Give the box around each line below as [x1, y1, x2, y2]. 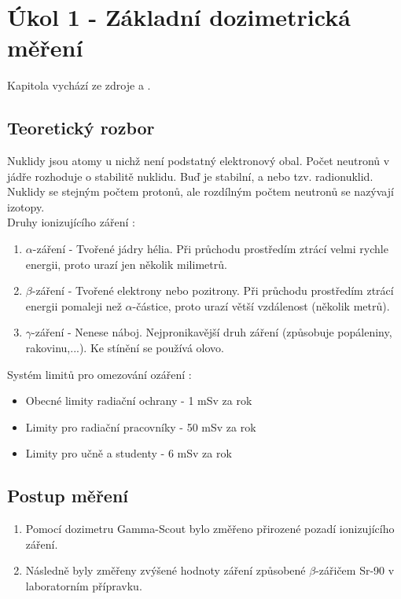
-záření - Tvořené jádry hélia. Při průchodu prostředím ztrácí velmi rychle [32, 241, 388, 257]
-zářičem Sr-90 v [315, 562, 395, 579]
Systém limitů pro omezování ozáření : [7, 366, 192, 382]
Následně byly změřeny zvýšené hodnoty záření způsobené [25, 562, 306, 579]
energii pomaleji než [25, 297, 122, 314]
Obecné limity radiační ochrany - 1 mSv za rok [25, 392, 252, 409]
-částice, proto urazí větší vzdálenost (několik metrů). [132, 297, 390, 314]
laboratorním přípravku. [25, 578, 142, 593]
